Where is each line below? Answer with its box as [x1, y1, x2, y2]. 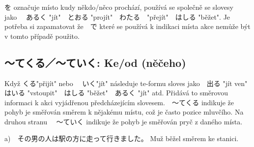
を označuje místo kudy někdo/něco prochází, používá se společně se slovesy [4, 2, 233, 12]
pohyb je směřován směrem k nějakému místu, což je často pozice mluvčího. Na [4, 107, 244, 117]
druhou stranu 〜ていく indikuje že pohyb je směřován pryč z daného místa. [4, 116, 243, 126]
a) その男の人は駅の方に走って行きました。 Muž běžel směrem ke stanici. [4, 133, 239, 143]
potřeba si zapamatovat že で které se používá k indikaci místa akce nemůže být [4, 21, 251, 31]
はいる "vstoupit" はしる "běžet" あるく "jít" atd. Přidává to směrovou [4, 88, 228, 98]
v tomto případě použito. [4, 30, 80, 41]
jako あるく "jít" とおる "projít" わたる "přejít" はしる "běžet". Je [4, 11, 230, 22]
